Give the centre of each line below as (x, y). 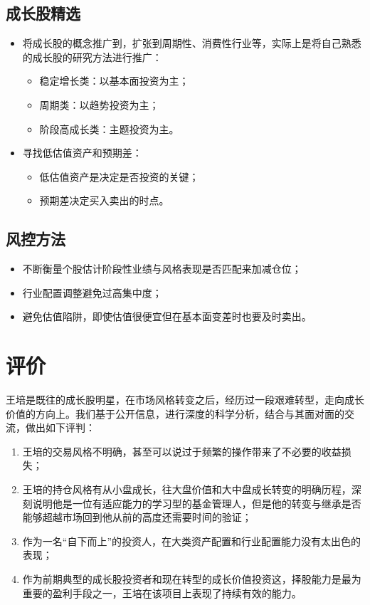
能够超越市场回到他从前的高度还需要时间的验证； (137, 517)
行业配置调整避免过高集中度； (92, 292)
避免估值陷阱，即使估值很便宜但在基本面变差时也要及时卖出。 (167, 316)
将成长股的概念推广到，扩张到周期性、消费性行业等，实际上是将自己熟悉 (192, 43)
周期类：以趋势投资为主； (99, 104)
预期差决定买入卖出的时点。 (104, 200)
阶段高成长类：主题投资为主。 (109, 128)
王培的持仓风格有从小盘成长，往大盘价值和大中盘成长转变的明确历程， (187, 489)
